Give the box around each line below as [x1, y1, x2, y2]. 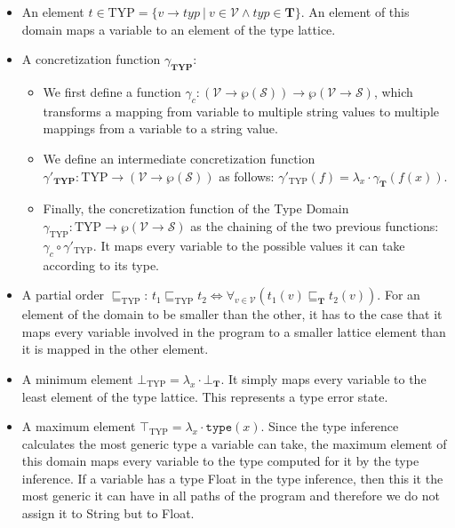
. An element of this [300, 3, 410, 20]
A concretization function [21, 50, 161, 68]
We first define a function [43, 82, 181, 100]
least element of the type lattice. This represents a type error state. [21, 387, 388, 405]
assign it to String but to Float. [21, 504, 195, 523]
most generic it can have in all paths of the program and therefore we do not [21, 486, 440, 505]
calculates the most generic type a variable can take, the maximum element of [21, 434, 447, 452]
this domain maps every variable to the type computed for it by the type [21, 452, 419, 470]
